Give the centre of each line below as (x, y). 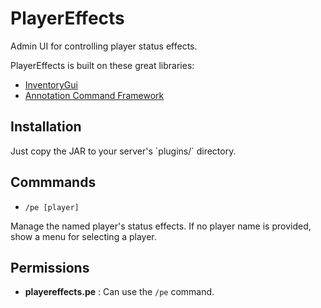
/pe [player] (52, 207)
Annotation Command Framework (94, 95)
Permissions (50, 267)
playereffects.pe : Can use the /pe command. (119, 292)
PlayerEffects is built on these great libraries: (102, 65)
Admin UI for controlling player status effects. (104, 46)
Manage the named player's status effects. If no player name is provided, (161, 226)
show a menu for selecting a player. (83, 236)
